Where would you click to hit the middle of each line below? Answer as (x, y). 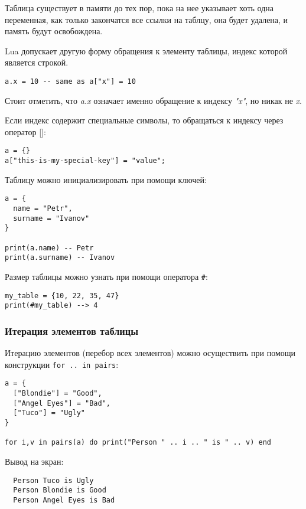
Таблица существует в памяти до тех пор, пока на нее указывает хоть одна (139, 8)
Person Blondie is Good (60, 490)
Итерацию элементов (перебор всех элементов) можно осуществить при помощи (150, 353)
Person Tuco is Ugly (53, 480)
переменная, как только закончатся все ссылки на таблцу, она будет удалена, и (147, 19)
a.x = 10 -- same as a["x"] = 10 (70, 81)
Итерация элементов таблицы (71, 330)
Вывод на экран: (34, 461)
